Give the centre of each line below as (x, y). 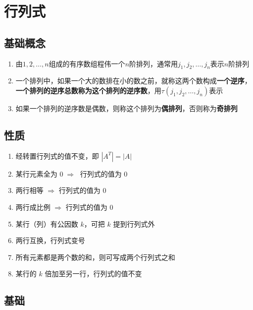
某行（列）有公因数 (47, 223)
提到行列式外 (134, 223)
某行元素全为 (36, 173)
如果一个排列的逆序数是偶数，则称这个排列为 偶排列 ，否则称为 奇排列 (126, 108)
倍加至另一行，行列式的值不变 (93, 274)
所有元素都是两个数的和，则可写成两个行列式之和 (95, 257)
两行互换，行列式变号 (50, 240)
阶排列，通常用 (154, 63)
